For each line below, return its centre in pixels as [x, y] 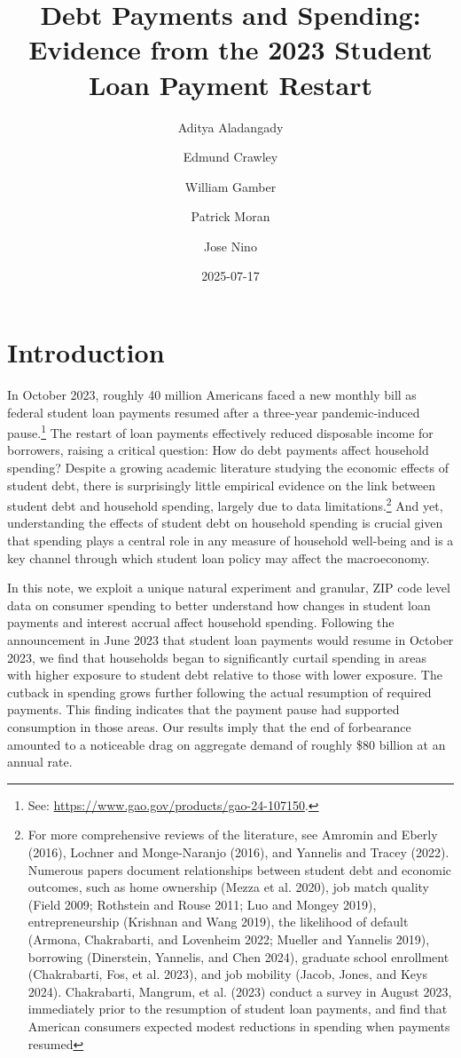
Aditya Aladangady [230, 127]
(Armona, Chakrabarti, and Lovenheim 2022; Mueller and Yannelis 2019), [229, 939]
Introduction [86, 352]
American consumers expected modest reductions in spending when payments [239, 1026]
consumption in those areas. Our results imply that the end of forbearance [209, 727]
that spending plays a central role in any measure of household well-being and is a [230, 541]
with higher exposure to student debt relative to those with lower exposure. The [225, 675]
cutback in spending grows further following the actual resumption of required [219, 692]
